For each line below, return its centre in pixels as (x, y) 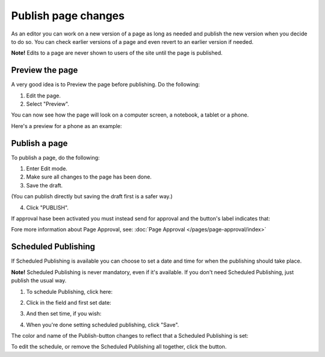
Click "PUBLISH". (48, 207)
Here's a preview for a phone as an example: (67, 126)
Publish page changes (68, 16)
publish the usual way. (39, 281)
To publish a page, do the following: (55, 157)
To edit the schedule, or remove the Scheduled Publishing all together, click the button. (119, 347)
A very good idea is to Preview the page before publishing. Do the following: (106, 85)
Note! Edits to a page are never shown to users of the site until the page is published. (117, 53)
